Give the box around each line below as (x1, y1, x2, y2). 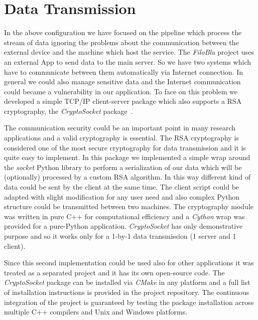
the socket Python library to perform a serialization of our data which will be (4, 162, 242, 172)
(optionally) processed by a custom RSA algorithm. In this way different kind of (4, 172, 251, 182)
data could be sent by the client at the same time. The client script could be (4, 182, 239, 192)
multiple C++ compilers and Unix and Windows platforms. (4, 306, 188, 317)
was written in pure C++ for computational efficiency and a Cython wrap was (4, 211, 245, 221)
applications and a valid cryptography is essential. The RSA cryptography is (4, 132, 239, 143)
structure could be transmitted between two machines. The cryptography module (4, 201, 254, 212)
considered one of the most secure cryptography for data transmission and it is (4, 142, 246, 152)
